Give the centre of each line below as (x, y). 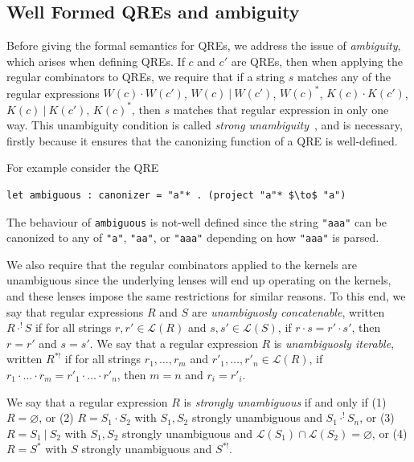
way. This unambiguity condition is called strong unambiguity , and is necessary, (205, 125)
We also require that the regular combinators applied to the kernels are (182, 264)
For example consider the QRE (83, 168)
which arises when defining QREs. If (96, 61)
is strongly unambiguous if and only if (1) (285, 401)
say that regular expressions (75, 311)
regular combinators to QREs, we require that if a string (146, 77)
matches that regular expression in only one (281, 109)
